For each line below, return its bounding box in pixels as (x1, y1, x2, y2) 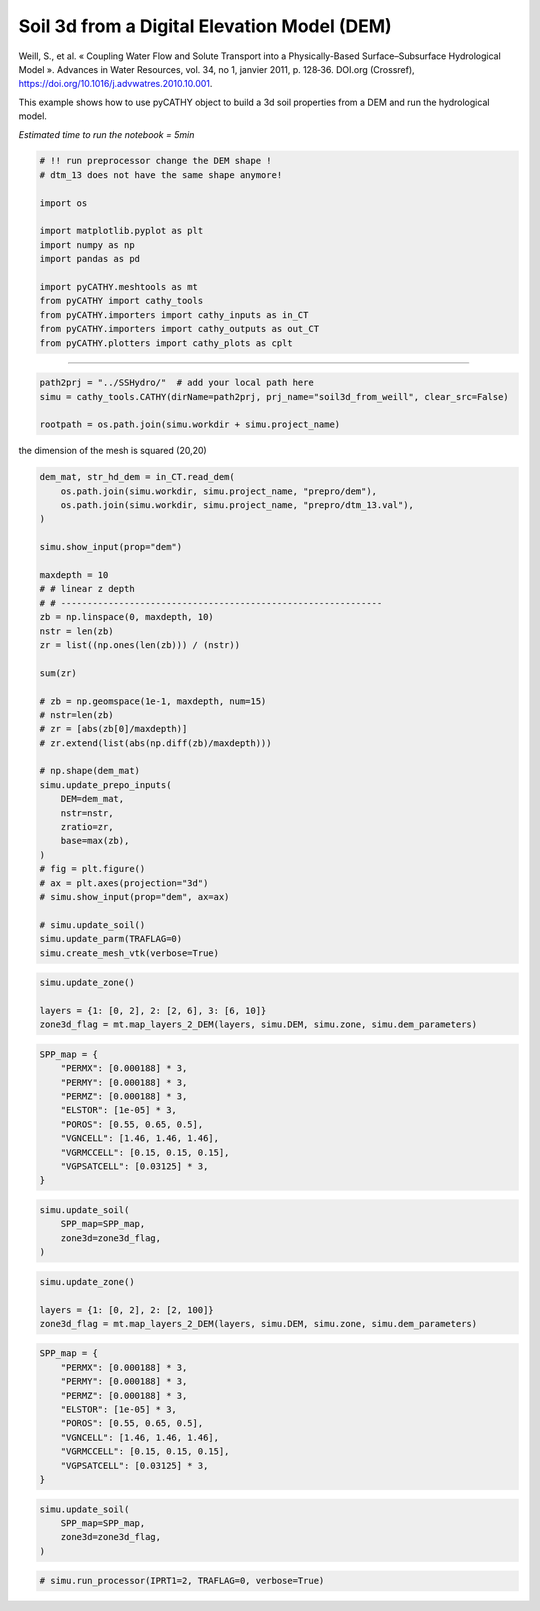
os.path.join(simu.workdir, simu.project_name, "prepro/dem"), (60, 485, 378, 497)
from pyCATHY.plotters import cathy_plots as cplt (39, 337, 294, 349)
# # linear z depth (39, 583, 135, 595)
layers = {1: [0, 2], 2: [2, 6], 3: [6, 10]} (39, 1005, 267, 1016)
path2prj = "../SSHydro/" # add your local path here (39, 377, 314, 389)
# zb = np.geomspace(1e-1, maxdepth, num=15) (39, 695, 267, 707)
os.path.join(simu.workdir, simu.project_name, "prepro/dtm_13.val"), (60, 500, 415, 511)
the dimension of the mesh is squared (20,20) (18, 445, 207, 457)
